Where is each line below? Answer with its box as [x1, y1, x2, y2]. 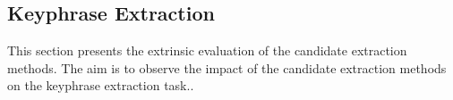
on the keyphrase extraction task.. [7, 76, 194, 95]
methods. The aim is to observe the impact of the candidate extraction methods [7, 58, 447, 77]
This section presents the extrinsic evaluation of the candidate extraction [7, 41, 407, 60]
